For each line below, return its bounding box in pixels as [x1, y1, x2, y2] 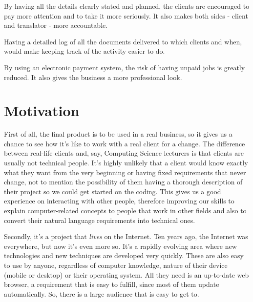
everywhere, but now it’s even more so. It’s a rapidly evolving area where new [4, 241, 237, 251]
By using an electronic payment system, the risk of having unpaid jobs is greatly [4, 62, 245, 72]
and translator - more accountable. [4, 20, 108, 30]
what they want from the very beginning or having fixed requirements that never [4, 167, 246, 177]
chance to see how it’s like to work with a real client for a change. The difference [4, 138, 245, 148]
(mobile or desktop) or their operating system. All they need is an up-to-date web [4, 269, 249, 280]
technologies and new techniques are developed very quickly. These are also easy [4, 250, 244, 261]
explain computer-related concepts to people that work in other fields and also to [4, 205, 247, 216]
